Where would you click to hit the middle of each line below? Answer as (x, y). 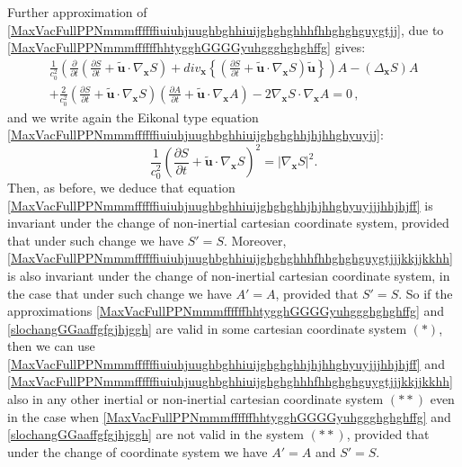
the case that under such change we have (120, 293)
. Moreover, (255, 240)
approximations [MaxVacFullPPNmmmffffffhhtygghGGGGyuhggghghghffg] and (226, 311)
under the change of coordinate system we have (138, 451)
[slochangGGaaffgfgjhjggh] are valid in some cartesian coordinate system (207, 328)
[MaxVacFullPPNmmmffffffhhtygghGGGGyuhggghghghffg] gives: (187, 47)
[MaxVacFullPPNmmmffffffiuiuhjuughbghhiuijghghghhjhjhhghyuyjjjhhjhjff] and (226, 363)
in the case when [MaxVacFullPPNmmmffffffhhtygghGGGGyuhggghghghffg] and (229, 416)
